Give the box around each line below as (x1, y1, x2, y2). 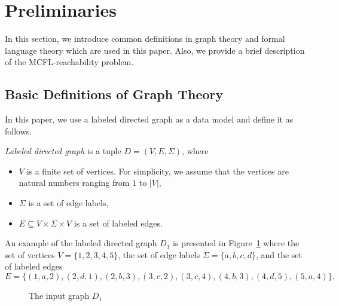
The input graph (29, 289, 90, 302)
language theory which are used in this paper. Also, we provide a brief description (5, 44, 305, 56)
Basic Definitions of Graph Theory (5, 85, 224, 103)
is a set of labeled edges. (74, 216, 163, 229)
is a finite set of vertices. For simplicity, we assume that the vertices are (26, 164, 289, 177)
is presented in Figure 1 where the (173, 237, 300, 249)
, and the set (255, 248, 303, 261)
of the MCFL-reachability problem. (5, 56, 134, 68)
